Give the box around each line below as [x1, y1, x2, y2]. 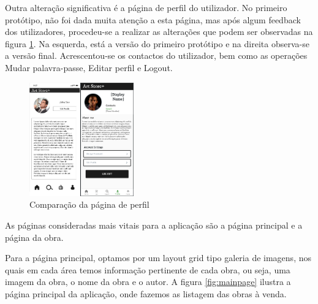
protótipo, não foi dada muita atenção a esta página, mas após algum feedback [5, 13, 301, 26]
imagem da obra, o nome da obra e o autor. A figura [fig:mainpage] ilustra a [5, 275, 291, 288]
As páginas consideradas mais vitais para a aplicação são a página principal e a [5, 218, 303, 231]
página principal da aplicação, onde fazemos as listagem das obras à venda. [5, 287, 287, 300]
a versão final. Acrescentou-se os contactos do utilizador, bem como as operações [5, 49, 308, 62]
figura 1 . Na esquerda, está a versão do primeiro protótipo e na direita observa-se [5, 37, 309, 50]
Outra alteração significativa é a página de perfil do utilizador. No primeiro [5, 1, 287, 13]
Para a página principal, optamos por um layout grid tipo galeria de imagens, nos [5, 251, 311, 264]
